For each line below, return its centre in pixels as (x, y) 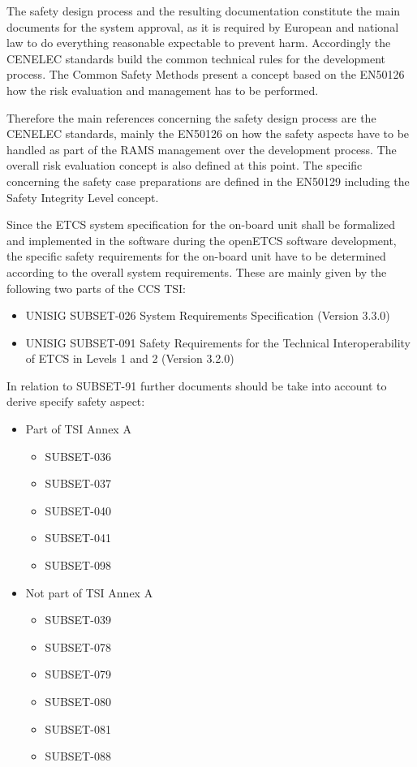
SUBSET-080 (78, 701)
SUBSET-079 (78, 674)
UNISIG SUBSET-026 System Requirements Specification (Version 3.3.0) (208, 315)
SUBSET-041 (78, 538)
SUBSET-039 (78, 620)
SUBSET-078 (78, 646)
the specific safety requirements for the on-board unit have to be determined (196, 256)
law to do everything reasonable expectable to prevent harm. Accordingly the (199, 43)
